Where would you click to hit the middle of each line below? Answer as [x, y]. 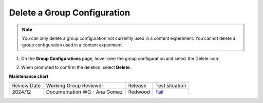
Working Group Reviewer [75, 86]
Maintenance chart [29, 76]
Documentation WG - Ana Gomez [84, 92]
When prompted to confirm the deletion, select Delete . [76, 67]
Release [137, 86]
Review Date [26, 86]
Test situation [171, 86]
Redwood [139, 92]
